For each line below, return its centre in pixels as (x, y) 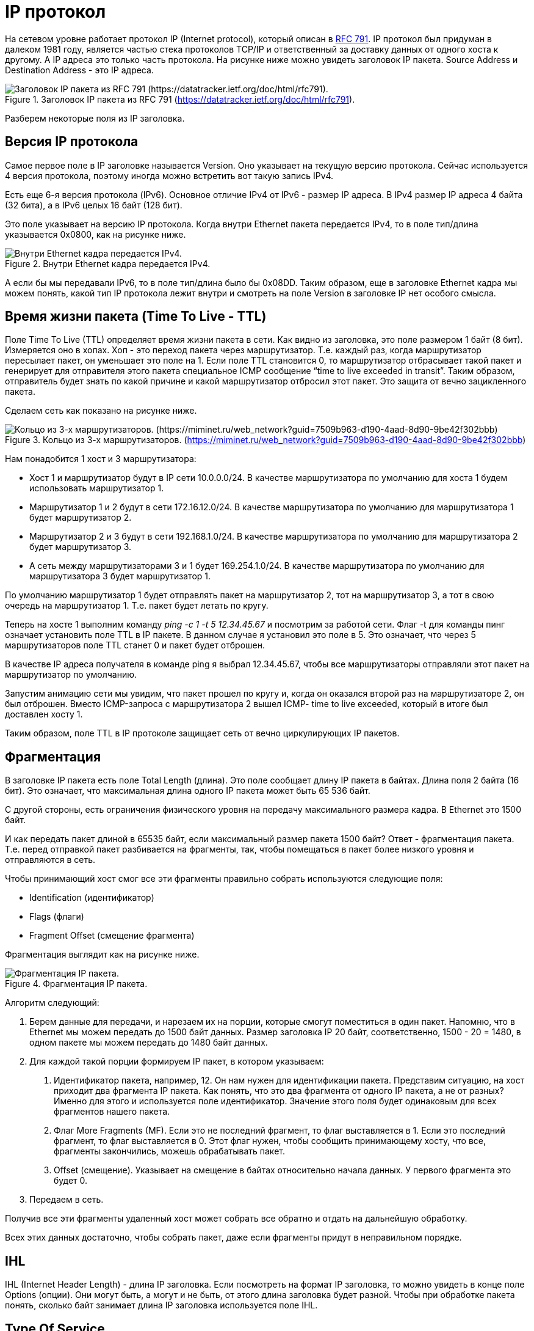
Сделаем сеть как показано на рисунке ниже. (101, 411)
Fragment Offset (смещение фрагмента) (112, 936)
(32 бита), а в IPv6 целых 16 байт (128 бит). (94, 205)
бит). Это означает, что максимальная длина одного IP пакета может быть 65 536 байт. (188, 791)
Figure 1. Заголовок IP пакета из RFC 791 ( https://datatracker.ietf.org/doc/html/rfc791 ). (180, 99)
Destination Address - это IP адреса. (79, 70)
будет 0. (71, 1181)
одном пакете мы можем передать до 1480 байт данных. (149, 1043)
